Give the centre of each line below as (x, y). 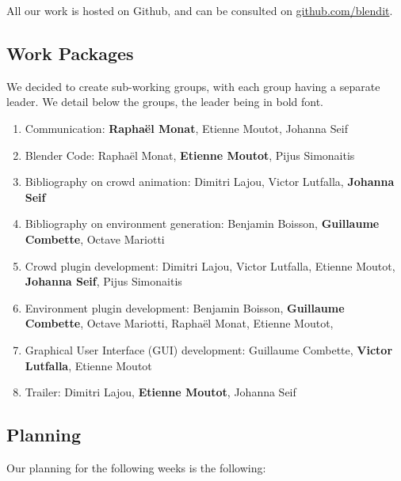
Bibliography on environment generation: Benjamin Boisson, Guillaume (202, 223)
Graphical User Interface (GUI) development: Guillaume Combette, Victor (209, 349)
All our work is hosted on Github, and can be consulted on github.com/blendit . (200, 10)
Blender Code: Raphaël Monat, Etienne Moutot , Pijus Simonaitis (190, 155)
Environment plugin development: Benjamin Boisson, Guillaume (185, 307)
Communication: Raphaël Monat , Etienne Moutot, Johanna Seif (186, 128)
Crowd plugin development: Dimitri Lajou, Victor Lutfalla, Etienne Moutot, (210, 265)
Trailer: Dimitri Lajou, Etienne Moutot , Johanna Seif (160, 392)
